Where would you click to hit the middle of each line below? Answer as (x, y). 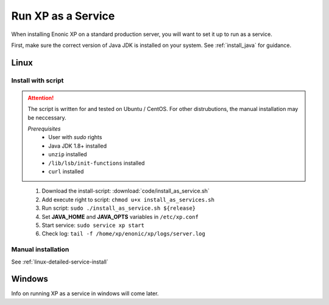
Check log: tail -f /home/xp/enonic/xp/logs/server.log (123, 234)
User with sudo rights (75, 137)
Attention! (41, 98)
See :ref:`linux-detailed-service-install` (60, 262)
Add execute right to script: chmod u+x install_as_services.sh (128, 199)
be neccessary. (47, 117)
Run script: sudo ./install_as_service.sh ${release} (119, 208)
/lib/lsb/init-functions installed (97, 163)
